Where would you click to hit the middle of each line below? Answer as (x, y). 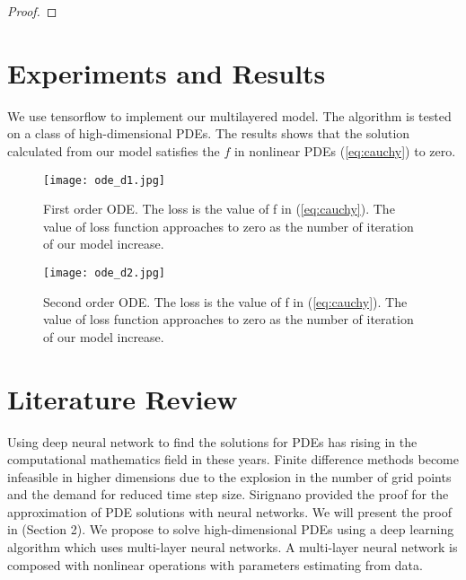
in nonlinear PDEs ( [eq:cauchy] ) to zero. (345, 150)
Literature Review (123, 398)
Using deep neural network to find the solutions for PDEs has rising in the (212, 441)
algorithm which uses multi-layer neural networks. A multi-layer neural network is (233, 547)
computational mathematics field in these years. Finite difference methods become (233, 459)
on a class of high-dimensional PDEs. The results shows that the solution (209, 133)
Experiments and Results (167, 72)
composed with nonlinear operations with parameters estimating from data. (215, 564)
